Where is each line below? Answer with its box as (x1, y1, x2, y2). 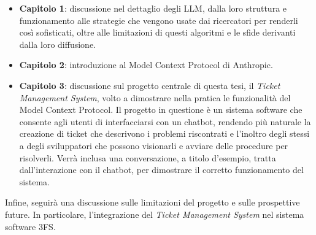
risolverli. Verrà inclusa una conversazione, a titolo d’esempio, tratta (19, 151, 276, 164)
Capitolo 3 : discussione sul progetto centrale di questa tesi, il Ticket (19, 79, 280, 91)
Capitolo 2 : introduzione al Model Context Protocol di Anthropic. (19, 58, 273, 71)
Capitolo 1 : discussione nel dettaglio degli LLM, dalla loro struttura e (19, 2, 287, 14)
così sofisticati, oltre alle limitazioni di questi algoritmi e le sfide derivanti (19, 26, 296, 39)
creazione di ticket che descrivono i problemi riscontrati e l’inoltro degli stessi (19, 127, 310, 140)
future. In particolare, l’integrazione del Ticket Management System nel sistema (5, 207, 304, 220)
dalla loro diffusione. (19, 37, 96, 50)
